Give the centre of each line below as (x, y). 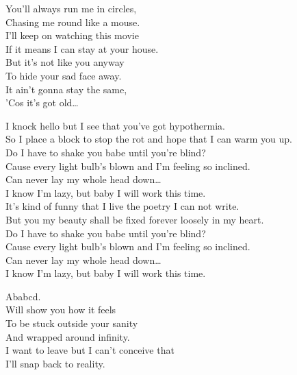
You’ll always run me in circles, (71, 8)
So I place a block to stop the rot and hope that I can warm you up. (149, 139)
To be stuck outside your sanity (72, 323)
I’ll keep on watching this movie (72, 35)
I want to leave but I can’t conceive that (90, 350)
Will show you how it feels (61, 310)
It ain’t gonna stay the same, (66, 89)
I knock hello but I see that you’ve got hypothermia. (115, 125)
